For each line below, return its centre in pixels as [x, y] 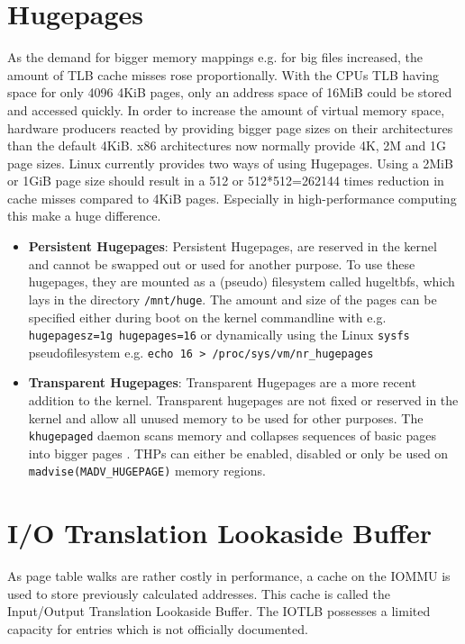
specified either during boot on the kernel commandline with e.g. [207, 317]
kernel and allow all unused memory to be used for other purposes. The [226, 417]
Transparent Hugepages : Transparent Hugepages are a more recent [222, 382]
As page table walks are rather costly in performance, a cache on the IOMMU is [229, 576]
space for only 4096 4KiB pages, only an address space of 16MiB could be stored [230, 92]
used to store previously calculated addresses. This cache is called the [199, 593]
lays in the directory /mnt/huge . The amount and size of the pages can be [232, 299]
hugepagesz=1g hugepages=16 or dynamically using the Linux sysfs [219, 335]
